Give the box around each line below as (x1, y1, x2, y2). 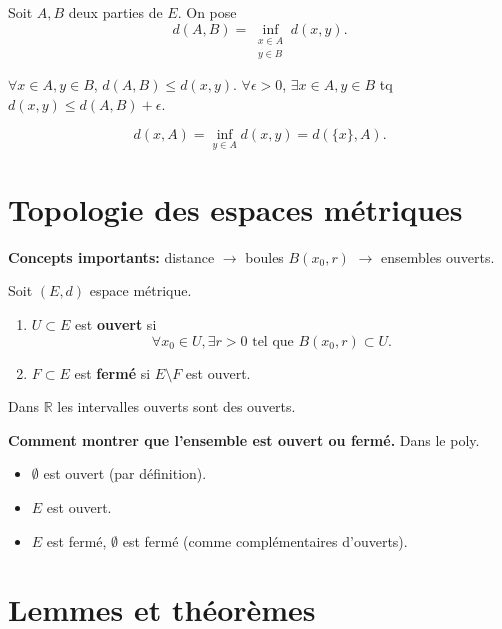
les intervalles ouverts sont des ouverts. (57, 396, 296, 417)
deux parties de (68, 2, 163, 22)
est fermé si (74, 362, 151, 383)
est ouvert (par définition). (43, 463, 207, 484)
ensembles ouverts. (381, 246, 495, 267)
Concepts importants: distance (8, 246, 215, 267)
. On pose (177, 2, 237, 22)
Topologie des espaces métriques (8, 188, 463, 229)
